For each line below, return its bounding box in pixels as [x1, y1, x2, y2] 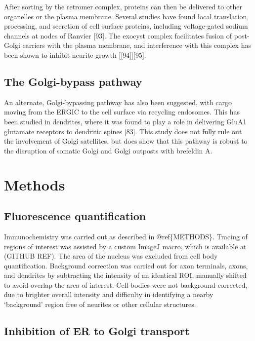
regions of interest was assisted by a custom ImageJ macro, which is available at [4, 241, 247, 251]
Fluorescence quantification [4, 208, 146, 224]
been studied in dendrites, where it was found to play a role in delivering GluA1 [4, 116, 247, 126]
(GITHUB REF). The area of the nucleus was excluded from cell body [4, 251, 218, 261]
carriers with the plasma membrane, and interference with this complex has [22, 40, 251, 50]
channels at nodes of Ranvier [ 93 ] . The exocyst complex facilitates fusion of [4, 30, 232, 40]
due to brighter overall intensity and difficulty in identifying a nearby [4, 289, 213, 300]
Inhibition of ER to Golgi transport [4, 323, 190, 339]
